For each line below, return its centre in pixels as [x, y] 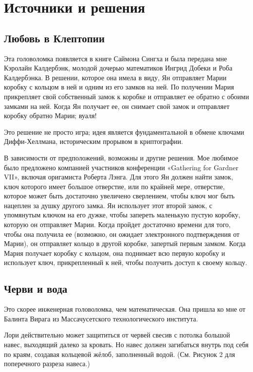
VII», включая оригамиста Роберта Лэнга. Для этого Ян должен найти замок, [118, 177]
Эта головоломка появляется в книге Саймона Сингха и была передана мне [116, 58]
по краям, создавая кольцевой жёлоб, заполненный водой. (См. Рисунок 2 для [119, 354]
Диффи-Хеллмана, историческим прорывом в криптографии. [94, 141]
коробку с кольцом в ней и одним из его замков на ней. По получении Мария [119, 87]
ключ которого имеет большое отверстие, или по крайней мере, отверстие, [114, 186]
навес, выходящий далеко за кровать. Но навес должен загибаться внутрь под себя [126, 345]
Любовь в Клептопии [54, 38]
